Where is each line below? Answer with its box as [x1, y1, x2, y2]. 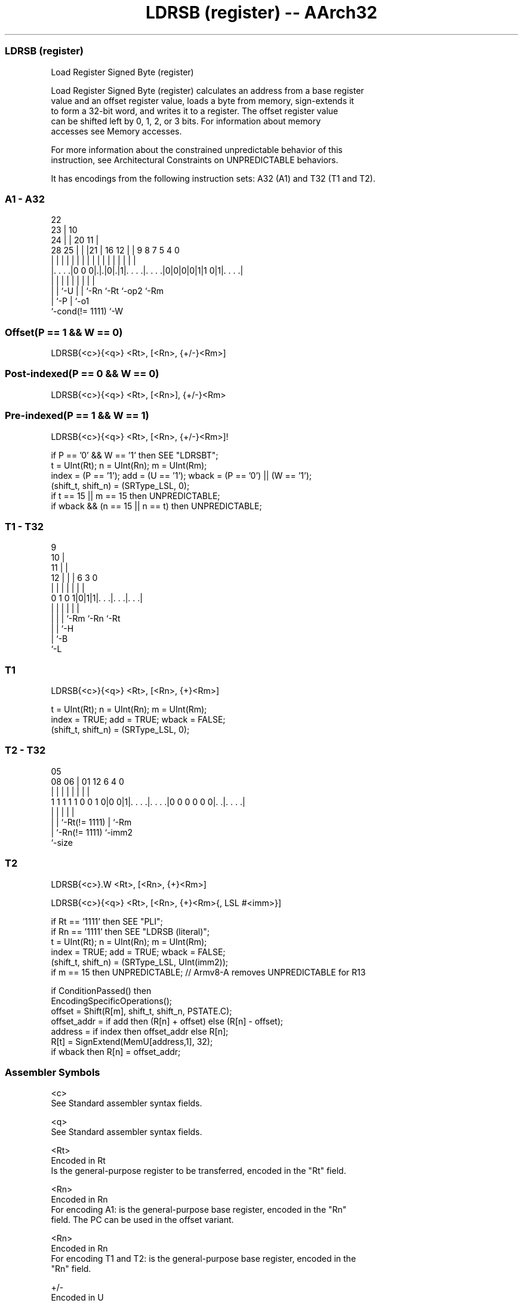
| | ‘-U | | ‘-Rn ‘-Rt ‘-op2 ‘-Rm [51, 286, 164, 296]
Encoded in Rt [51, 1155, 106, 1166]
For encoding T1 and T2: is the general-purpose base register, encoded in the [51, 1253, 356, 1264]
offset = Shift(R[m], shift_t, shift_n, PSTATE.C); [51, 1005, 232, 1016]
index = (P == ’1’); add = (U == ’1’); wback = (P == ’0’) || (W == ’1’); [51, 470, 312, 481]
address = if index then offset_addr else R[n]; [51, 1026, 229, 1036]
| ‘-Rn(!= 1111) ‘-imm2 [51, 827, 133, 837]
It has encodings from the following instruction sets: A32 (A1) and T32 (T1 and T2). [51, 173, 376, 183]
